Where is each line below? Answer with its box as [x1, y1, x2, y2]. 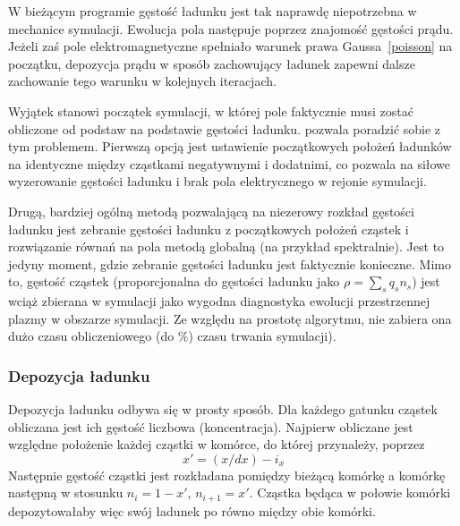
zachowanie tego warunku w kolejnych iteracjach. [8, 72, 277, 90]
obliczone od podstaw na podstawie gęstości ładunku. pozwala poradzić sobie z [8, 119, 441, 138]
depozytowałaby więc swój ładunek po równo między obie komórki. [8, 501, 376, 520]
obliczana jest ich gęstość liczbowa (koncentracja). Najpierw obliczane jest [8, 417, 413, 436]
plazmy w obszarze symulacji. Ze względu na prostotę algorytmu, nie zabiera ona [8, 309, 452, 327]
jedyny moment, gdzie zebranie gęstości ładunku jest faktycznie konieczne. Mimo [8, 254, 451, 273]
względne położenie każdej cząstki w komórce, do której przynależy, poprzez [8, 435, 425, 454]
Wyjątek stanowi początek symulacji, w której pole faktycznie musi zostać [8, 101, 413, 120]
